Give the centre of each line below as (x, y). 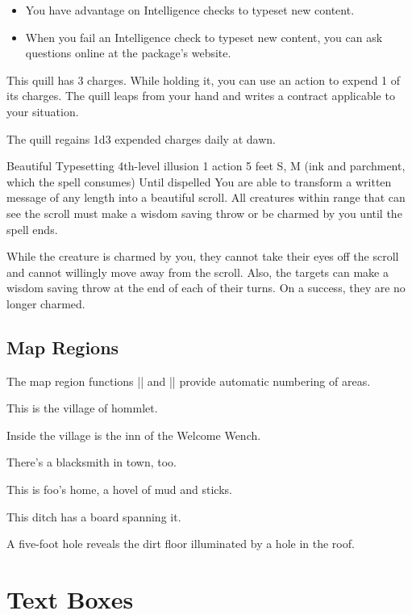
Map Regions (63, 347)
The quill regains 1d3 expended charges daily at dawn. (141, 138)
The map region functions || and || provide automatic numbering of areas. (189, 381)
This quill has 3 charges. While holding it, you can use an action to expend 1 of (204, 79)
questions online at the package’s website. (128, 53)
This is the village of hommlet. (82, 408)
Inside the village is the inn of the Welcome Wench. (134, 435)
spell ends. (32, 229)
